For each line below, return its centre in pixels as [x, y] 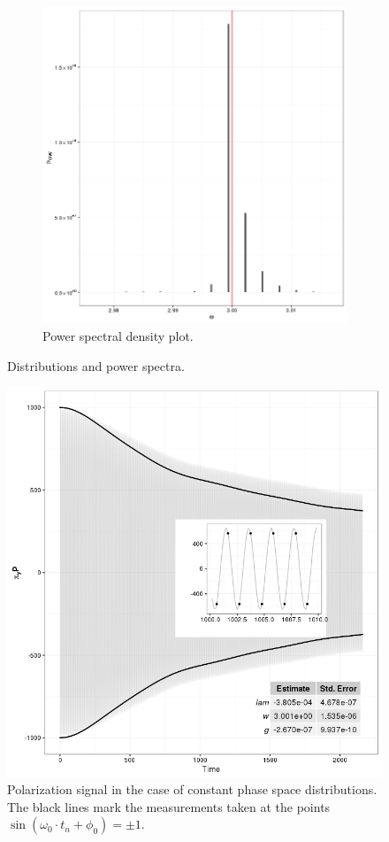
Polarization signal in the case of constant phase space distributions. [192, 789]
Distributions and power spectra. [96, 365]
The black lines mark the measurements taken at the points [169, 806]
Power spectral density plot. [118, 336]
